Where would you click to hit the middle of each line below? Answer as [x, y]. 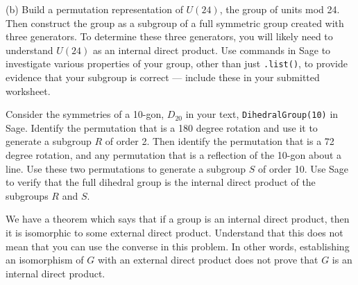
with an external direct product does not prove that [208, 260]
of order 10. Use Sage [304, 168]
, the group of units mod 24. [280, 9]
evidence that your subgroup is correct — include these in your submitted [163, 77]
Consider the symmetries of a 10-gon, [85, 114]
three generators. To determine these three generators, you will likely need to [169, 36]
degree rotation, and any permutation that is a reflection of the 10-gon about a [174, 155]
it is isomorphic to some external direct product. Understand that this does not [174, 233]
